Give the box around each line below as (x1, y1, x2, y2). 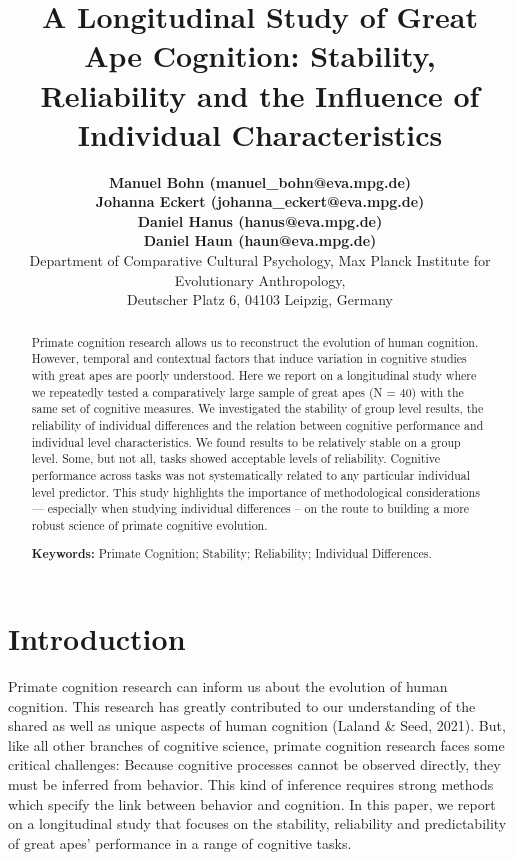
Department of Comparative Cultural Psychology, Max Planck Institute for (29, 250, 491, 271)
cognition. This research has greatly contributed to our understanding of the (8, 695, 476, 716)
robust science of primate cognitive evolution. (31, 516, 268, 533)
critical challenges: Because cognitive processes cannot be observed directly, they (8, 754, 501, 775)
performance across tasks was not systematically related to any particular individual (31, 466, 471, 483)
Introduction (8, 618, 186, 659)
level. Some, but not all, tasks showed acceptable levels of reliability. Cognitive (31, 450, 440, 467)
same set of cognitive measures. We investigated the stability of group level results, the (31, 400, 484, 417)
